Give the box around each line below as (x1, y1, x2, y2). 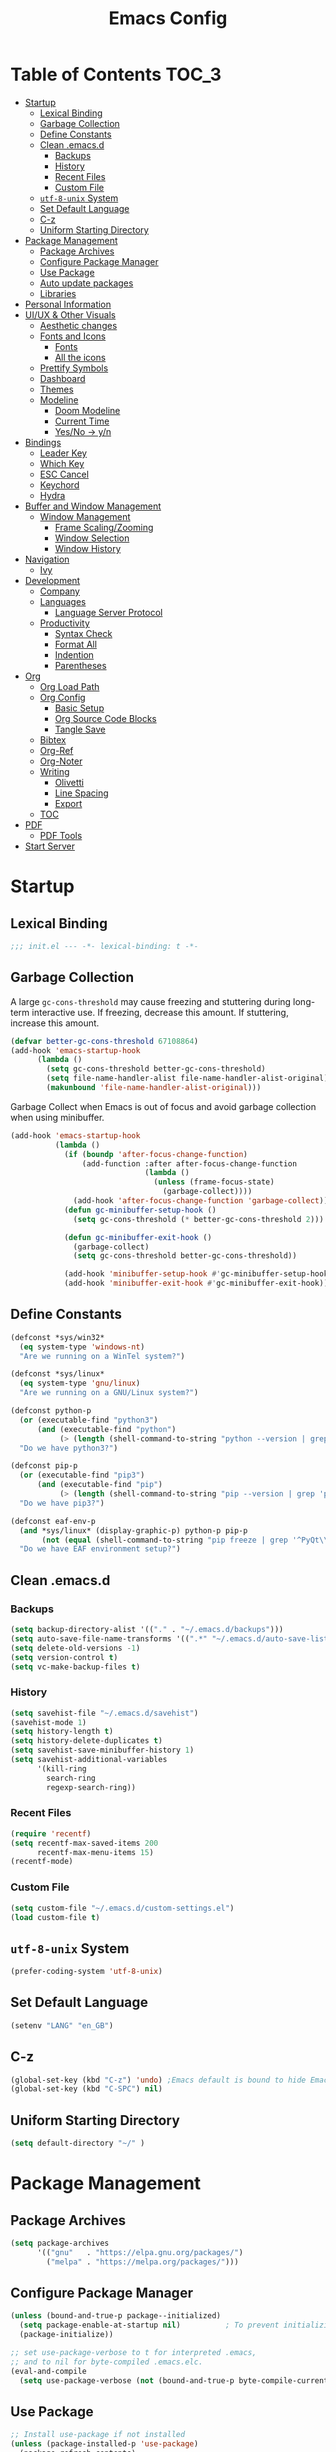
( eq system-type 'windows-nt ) (19, 1342, 145, 1352)
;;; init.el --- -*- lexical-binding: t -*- (10, 941, 199, 951)
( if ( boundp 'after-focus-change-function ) (63, 1149, 248, 1159)
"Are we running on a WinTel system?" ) (19, 1351, 186, 1361)
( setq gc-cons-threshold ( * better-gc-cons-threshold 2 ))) (73, 1214, 325, 1224)
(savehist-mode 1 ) (10, 1717, 87, 1727)
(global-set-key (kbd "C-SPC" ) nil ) (10, 2084, 163, 2094)
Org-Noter (39, 755, 83, 767)
